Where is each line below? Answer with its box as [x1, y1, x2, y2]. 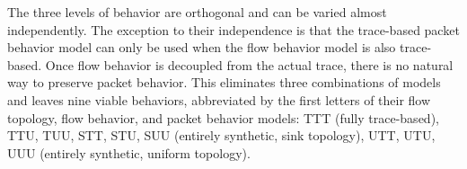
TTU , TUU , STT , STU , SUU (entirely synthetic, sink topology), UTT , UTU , [7, 126, 436, 145]
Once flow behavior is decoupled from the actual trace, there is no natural [45, 55, 454, 74]
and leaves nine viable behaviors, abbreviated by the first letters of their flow [7, 90, 431, 109]
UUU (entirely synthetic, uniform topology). [7, 143, 251, 162]
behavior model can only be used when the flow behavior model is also [7, 38, 396, 57]
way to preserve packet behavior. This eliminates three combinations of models [7, 73, 441, 92]
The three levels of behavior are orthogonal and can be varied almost [7, 3, 387, 21]
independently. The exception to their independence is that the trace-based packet [7, 20, 460, 39]
